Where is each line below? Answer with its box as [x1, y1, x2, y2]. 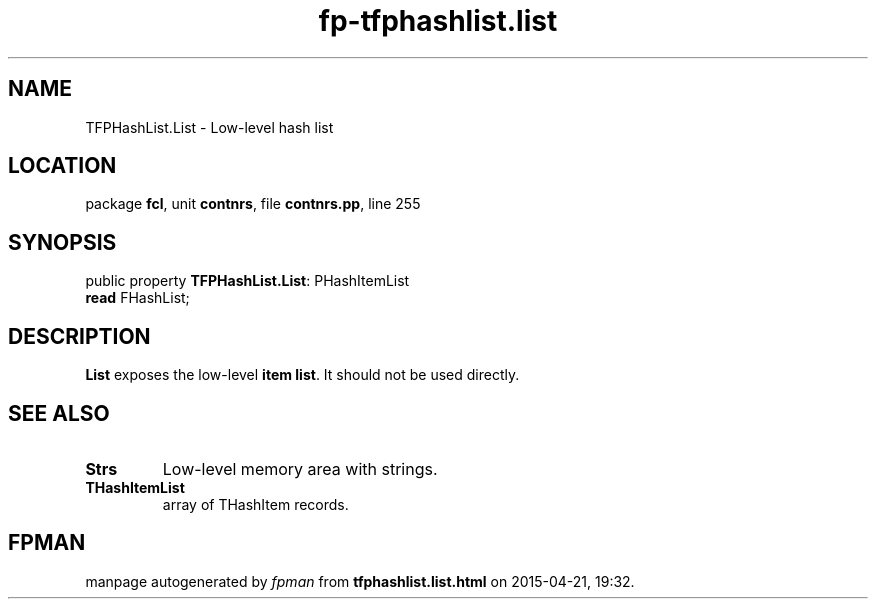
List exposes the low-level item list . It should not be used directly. [85, 366, 520, 384]
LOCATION [8, 153, 117, 179]
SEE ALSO [8, 400, 110, 426]
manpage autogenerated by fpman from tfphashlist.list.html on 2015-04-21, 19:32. [85, 572, 635, 590]
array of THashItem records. [162, 495, 349, 513]
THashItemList [85, 478, 185, 496]
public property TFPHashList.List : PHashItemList [85, 272, 410, 290]
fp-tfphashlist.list [318, 4, 558, 38]
